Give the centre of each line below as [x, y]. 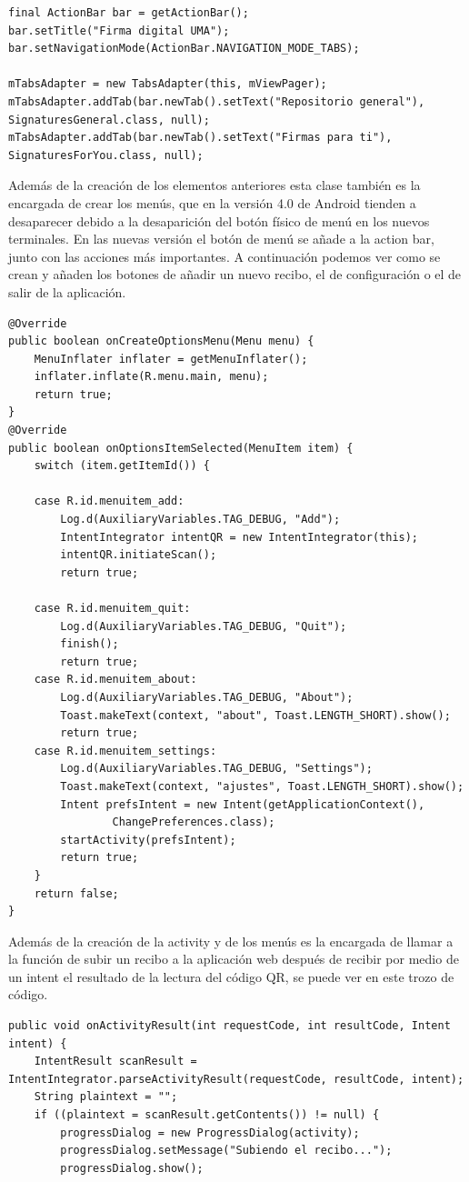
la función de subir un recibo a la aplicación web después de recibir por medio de [234, 959]
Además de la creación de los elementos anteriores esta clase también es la [215, 185]
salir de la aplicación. [67, 291]
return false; [76, 893]
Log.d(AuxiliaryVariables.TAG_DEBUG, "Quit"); [204, 626]
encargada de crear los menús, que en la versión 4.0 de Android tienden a [212, 202]
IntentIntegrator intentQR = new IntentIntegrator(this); [239, 537]
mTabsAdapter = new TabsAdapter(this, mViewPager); [168, 84]
